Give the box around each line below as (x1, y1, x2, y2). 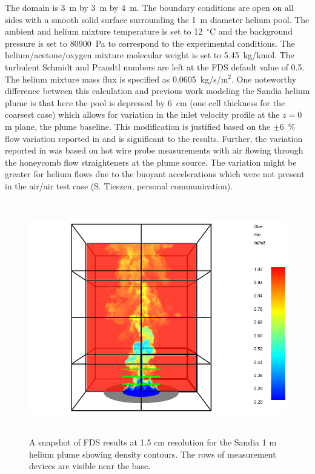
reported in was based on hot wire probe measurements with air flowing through (5, 144, 303, 157)
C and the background (209, 25, 293, 38)
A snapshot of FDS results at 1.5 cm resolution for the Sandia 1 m (29, 436, 277, 449)
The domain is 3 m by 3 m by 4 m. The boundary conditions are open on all (5, 1, 294, 13)
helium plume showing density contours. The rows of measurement (29, 447, 276, 460)
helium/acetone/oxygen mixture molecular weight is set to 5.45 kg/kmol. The (5, 49, 294, 61)
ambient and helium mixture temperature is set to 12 (5, 25, 203, 38)
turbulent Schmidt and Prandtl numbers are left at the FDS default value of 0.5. (5, 60, 305, 73)
